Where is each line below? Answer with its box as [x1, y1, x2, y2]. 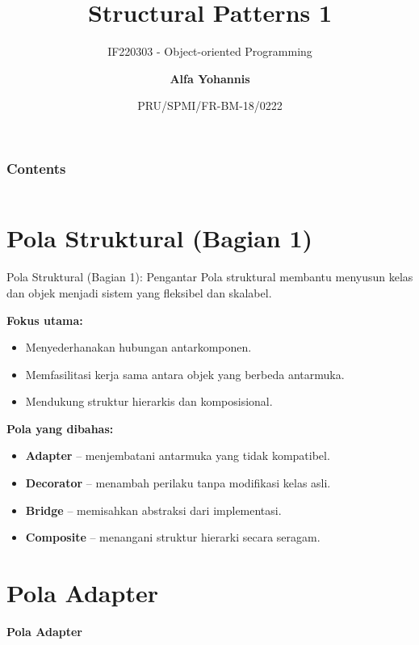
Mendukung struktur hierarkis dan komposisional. [25, 393, 273, 410]
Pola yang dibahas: [6, 419, 114, 436]
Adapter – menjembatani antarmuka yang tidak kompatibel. [25, 447, 330, 464]
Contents [6, 158, 66, 178]
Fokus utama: [6, 311, 83, 328]
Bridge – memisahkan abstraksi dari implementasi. [25, 501, 282, 518]
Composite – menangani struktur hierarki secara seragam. [25, 529, 321, 546]
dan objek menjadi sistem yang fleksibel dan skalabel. [6, 284, 272, 301]
